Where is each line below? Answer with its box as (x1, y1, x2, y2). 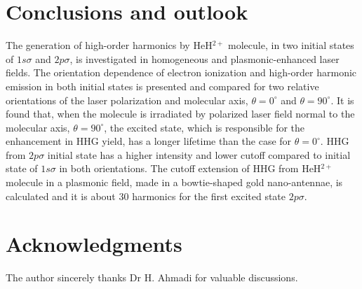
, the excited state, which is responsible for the (104, 120, 305, 134)
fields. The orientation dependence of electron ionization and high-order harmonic (6, 65, 357, 80)
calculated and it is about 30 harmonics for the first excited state (6, 188, 286, 203)
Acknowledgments (6, 230, 182, 258)
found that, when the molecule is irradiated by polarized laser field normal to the (6, 106, 355, 121)
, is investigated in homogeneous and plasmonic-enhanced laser (69, 51, 340, 66)
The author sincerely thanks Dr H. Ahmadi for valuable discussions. (6, 270, 298, 285)
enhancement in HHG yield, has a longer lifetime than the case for (6, 134, 292, 148)
